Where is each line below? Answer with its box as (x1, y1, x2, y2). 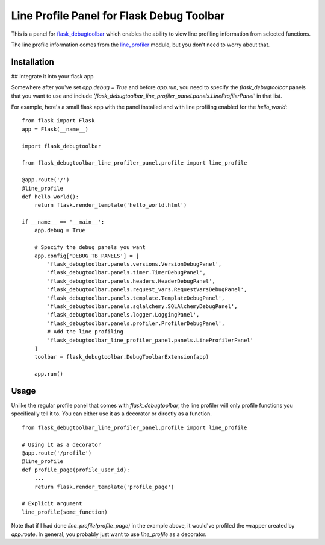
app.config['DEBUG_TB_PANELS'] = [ (34, 252, 140, 259)
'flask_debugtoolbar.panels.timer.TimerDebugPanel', (47, 269, 206, 276)
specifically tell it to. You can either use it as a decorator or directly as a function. (11, 410, 212, 417)
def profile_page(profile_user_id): (22, 466, 130, 473)
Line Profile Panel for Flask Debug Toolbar (11, 9, 225, 22)
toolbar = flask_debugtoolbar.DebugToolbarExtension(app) (34, 353, 209, 361)
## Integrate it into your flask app (11, 72, 94, 80)
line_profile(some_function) (22, 508, 108, 515)
